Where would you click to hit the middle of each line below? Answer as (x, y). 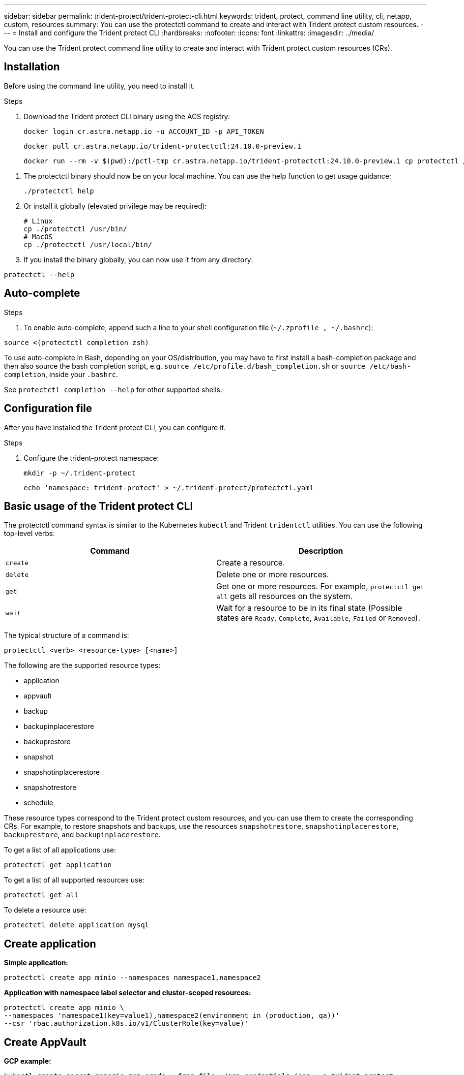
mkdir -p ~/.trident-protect (80, 473)
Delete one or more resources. (273, 575)
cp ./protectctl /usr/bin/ (75, 229)
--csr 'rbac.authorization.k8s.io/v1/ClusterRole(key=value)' (126, 1024)
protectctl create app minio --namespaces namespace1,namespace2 (132, 978)
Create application (50, 944)
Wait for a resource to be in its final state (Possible (309, 608)
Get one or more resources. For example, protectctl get (320, 586)
